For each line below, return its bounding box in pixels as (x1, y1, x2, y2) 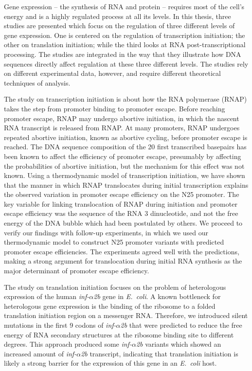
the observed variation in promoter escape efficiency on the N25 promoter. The (4, 189, 239, 199)
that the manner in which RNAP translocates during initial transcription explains (4, 179, 249, 190)
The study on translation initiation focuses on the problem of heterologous (4, 282, 226, 292)
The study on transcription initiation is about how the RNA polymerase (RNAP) (4, 94, 247, 104)
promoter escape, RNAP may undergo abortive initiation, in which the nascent (4, 113, 239, 123)
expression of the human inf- (4, 291, 90, 301)
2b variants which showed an (136, 339, 221, 349)
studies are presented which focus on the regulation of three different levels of (4, 20, 235, 31)
